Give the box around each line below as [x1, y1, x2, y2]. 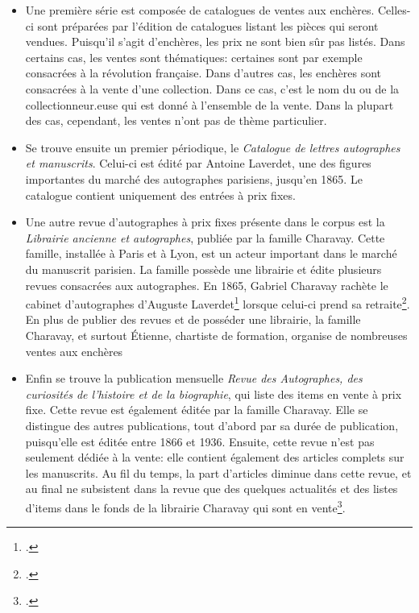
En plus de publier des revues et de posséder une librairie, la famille [25, 311, 361, 328]
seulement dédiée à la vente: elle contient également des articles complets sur [25, 449, 404, 466]
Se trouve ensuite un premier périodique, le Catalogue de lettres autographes [25, 139, 400, 155]
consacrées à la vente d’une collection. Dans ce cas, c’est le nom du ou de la [25, 80, 400, 97]
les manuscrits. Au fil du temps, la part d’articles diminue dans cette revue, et [25, 464, 412, 481]
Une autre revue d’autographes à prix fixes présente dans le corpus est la [25, 213, 385, 230]
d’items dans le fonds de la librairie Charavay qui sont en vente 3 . [25, 496, 346, 516]
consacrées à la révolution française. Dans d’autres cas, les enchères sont [25, 64, 382, 81]
